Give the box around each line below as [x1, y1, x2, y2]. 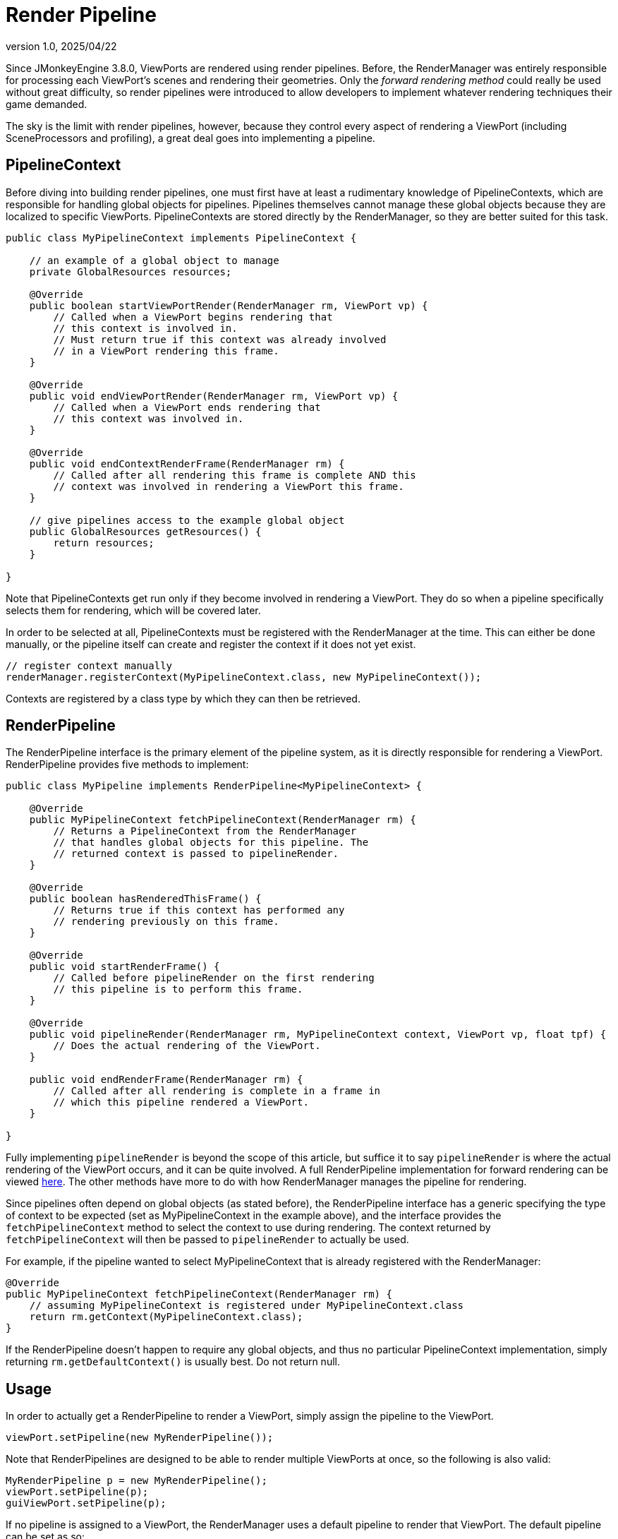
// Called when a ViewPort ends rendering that [53, 401, 321, 413]
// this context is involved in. [53, 322, 238, 334]
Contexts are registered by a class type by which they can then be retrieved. [6, 692, 360, 705]
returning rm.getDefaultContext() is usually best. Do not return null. [6, 1355, 340, 1368]
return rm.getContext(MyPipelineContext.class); [29, 1311, 303, 1323]
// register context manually [6, 659, 173, 671]
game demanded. [6, 97, 87, 110]
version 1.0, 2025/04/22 [6, 40, 117, 52]
